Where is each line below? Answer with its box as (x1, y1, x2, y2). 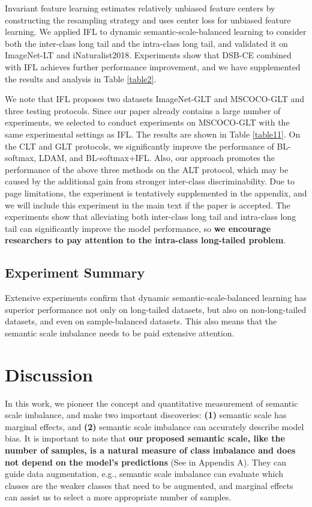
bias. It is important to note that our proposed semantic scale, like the (5, 432, 285, 445)
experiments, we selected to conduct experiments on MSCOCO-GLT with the (5, 116, 290, 129)
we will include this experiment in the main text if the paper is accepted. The (5, 198, 290, 211)
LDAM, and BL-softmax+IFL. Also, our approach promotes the (38, 151, 275, 164)
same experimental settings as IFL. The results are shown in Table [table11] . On (5, 127, 301, 140)
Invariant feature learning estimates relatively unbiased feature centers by (5, 2, 275, 14)
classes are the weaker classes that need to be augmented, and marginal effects (5, 479, 293, 491)
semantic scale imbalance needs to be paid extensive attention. (5, 326, 235, 339)
